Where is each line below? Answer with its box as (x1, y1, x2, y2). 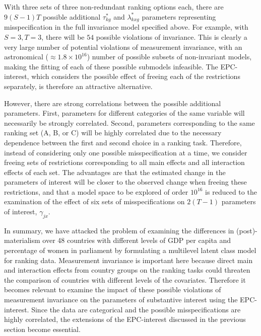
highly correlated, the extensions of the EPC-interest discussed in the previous (4, 314, 246, 324)
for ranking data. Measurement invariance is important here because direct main (4, 255, 253, 265)
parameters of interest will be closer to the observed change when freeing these (4, 177, 247, 187)
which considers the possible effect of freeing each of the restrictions (31, 71, 240, 81)
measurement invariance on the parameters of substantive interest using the (4, 294, 238, 305)
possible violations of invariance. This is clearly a (96, 31, 247, 42)
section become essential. (4, 323, 81, 334)
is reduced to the (205, 186, 257, 197)
